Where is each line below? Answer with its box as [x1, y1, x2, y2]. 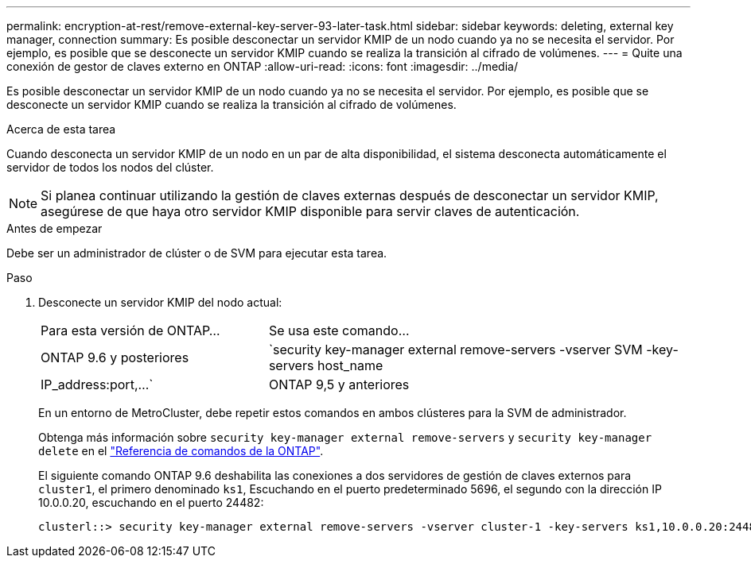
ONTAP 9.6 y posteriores [41, 350, 189, 365]
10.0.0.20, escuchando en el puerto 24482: [38, 496, 264, 509]
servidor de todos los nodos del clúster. [6, 160, 214, 174]
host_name [317, 357, 383, 373]
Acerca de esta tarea [6, 122, 116, 136]
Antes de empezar [6, 222, 103, 235]
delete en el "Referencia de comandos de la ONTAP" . [38, 444, 324, 458]
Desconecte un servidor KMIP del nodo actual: [38, 296, 282, 309]
